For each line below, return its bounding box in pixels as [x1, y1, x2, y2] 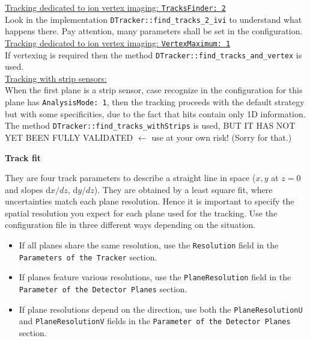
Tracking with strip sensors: [5, 72, 107, 84]
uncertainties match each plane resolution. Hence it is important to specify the [5, 195, 294, 207]
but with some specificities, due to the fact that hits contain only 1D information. [5, 107, 306, 120]
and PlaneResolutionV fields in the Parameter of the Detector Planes [19, 315, 291, 327]
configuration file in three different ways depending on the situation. [5, 218, 256, 231]
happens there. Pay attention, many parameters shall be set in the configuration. [5, 25, 303, 37]
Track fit [5, 151, 41, 164]
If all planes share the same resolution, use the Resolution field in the [19, 239, 279, 251]
